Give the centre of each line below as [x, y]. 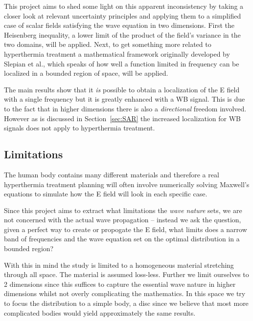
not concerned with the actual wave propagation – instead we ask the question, [123, 220]
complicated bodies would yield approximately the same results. [100, 312]
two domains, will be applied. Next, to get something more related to [108, 44]
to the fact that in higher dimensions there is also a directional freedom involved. [125, 108]
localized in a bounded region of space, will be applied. [86, 73]
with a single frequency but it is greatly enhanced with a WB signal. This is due [125, 99]
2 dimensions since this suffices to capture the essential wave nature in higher [120, 284]
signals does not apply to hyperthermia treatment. [80, 128]
